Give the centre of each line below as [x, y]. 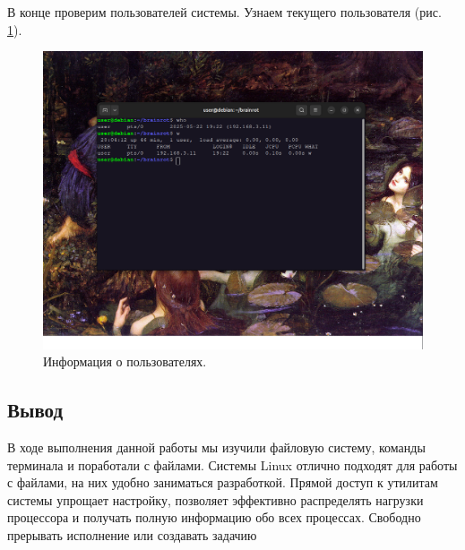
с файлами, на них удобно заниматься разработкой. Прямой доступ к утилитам [223, 482]
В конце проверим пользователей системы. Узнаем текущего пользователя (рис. [224, 12]
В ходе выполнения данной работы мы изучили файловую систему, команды [216, 447]
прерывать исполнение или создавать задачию [132, 535]
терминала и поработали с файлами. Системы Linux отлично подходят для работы [232, 464]
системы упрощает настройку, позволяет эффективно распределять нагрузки [215, 499]
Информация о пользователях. [125, 361]
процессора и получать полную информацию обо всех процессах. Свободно [214, 517]
